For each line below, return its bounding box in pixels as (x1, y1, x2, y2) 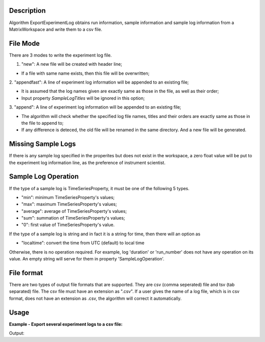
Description (9, 6, 46, 15)
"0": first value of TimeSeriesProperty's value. (21, 222, 115, 228)
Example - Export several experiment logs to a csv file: (9, 321, 123, 327)
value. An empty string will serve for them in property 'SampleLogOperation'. (9, 256, 164, 262)
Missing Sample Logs (9, 140, 76, 148)
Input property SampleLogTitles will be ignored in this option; (21, 95, 145, 101)
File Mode (9, 39, 40, 48)
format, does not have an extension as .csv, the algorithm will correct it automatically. (9, 295, 182, 301)
